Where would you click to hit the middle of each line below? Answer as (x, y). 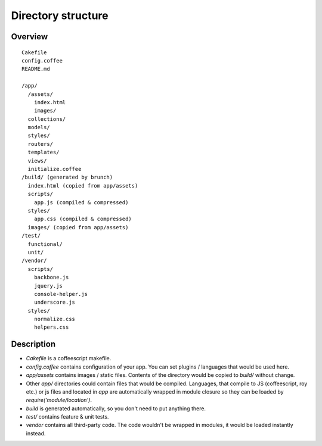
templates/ (44, 152)
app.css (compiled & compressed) (83, 219)
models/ (39, 127)
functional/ (45, 244)
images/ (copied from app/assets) (78, 227)
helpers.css (51, 327)
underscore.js (55, 302)
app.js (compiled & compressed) (81, 202)
